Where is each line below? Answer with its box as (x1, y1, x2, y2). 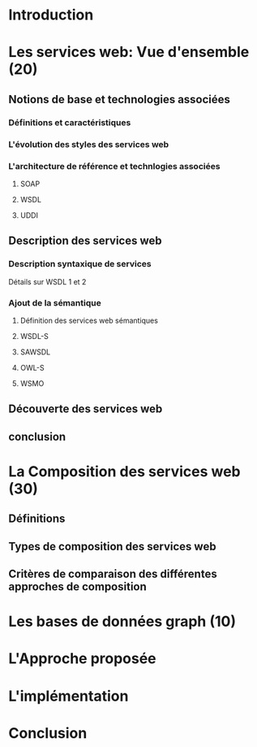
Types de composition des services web (8, 539, 216, 554)
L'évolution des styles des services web (8, 138, 169, 150)
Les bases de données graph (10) (8, 612, 237, 631)
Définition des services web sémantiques (19, 315, 158, 325)
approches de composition (8, 580, 148, 594)
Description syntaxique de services (8, 258, 152, 270)
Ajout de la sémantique (8, 297, 101, 308)
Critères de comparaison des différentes (8, 567, 217, 581)
